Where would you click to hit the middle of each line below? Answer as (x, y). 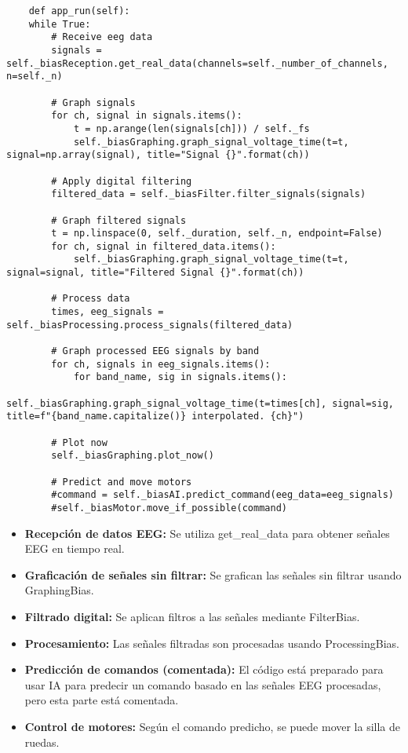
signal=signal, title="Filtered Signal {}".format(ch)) (155, 273)
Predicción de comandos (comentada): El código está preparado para (204, 669)
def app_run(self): (79, 11)
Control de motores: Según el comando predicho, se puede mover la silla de (213, 726)
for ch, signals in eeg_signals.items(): (161, 364)
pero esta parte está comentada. (102, 700)
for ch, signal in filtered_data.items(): (164, 246)
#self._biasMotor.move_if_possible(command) (169, 508)
